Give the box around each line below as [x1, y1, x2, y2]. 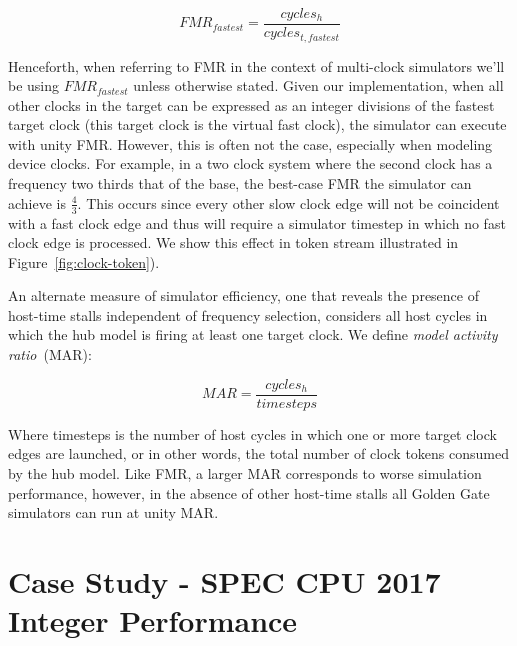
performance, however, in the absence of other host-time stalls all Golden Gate [8, 482, 490, 503]
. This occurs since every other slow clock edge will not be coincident [77, 192, 500, 213]
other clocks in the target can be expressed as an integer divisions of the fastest [8, 94, 495, 115]
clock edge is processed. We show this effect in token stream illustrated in [8, 232, 459, 253]
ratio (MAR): [8, 344, 92, 365]
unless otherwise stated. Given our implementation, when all [133, 75, 504, 96]
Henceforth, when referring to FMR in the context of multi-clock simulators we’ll [8, 55, 505, 76]
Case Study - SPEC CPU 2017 [8, 560, 441, 601]
